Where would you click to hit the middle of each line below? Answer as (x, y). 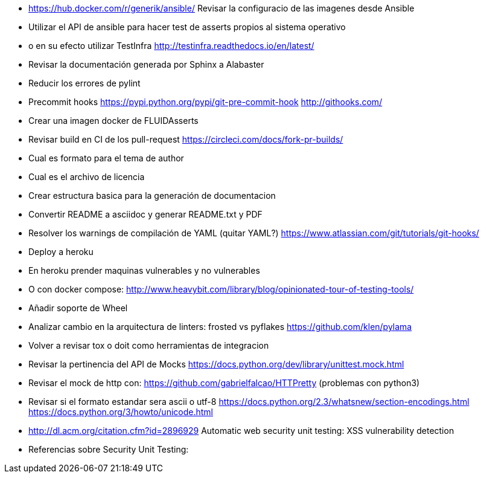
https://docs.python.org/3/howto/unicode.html (121, 412)
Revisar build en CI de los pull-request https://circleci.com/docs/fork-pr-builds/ (186, 139)
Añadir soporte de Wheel (78, 308)
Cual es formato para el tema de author (106, 158)
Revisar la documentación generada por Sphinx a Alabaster (146, 64)
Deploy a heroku (61, 252)
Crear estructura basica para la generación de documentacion (152, 195)
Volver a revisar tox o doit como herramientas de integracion (149, 345)
